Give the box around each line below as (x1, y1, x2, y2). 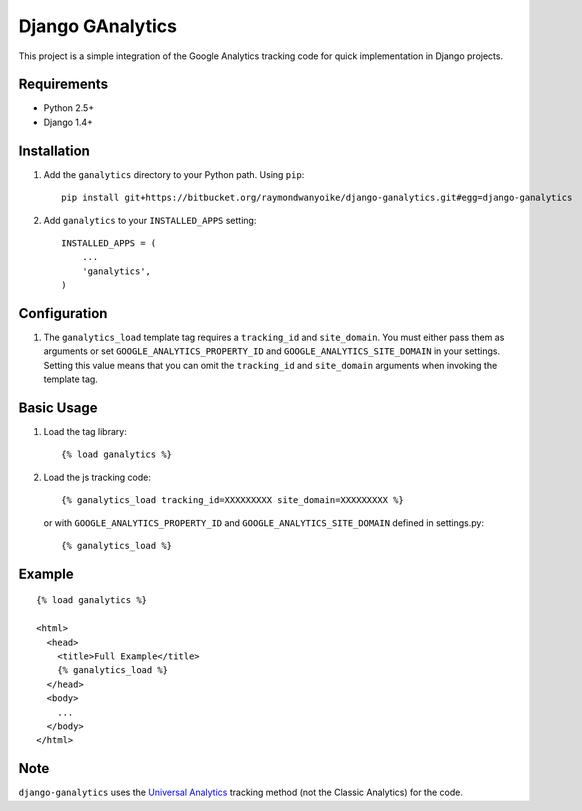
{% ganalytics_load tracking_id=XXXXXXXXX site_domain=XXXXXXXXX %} (61, 495, 404, 506)
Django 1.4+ (43, 116, 94, 128)
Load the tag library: (43, 426, 127, 438)
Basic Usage (18, 399, 98, 416)
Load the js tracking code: (43, 471, 152, 483)
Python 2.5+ (43, 102, 95, 114)
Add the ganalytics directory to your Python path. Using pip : (43, 168, 305, 180)
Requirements (18, 76, 109, 93)
